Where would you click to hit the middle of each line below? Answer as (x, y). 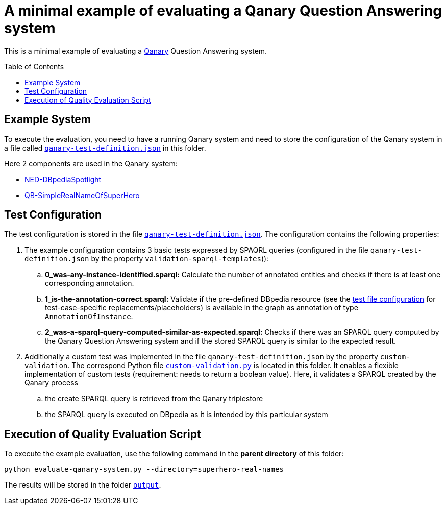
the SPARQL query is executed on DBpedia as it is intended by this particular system (187, 415)
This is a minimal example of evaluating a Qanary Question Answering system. (136, 51)
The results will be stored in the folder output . (83, 485)
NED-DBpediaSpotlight (63, 179)
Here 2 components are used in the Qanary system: (91, 163)
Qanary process (51, 383)
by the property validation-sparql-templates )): (180, 259)
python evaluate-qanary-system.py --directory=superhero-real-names (144, 469)
